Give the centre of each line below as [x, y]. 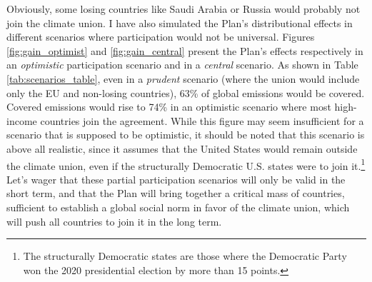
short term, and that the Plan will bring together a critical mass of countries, [176, 193]
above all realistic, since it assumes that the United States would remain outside [182, 148]
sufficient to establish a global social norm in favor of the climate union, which [178, 207]
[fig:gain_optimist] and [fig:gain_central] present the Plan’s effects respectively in [185, 50]
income [22, 120]
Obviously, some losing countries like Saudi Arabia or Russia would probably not [184, 9]
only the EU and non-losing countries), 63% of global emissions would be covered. [186, 92]
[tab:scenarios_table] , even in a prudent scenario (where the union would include [183, 78]
